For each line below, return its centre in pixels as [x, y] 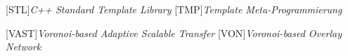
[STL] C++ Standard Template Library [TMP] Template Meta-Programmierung [174, 9]
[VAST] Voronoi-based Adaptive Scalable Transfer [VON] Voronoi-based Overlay [174, 33]
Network [24, 47]
